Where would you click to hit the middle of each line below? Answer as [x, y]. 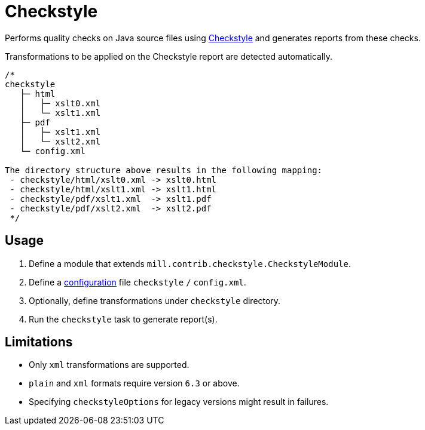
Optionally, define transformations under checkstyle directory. [155, 300]
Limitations [39, 342]
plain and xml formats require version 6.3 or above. [134, 383]
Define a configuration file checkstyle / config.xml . [137, 282]
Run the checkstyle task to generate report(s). [123, 319]
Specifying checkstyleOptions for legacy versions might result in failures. [179, 402]
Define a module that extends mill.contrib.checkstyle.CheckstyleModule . [190, 263]
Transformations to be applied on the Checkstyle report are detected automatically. [169, 56]
